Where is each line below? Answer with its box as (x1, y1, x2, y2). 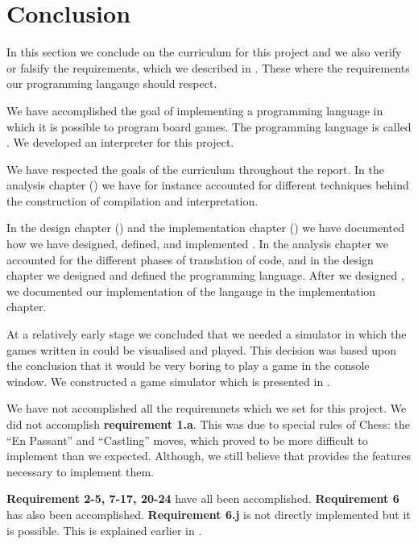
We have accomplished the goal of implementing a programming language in (6, 102, 383, 118)
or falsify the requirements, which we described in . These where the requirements (6, 59, 410, 76)
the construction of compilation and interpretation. (6, 192, 259, 209)
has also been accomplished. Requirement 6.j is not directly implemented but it (6, 505, 411, 522)
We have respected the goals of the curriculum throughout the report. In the (6, 160, 385, 177)
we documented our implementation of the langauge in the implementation (6, 282, 376, 299)
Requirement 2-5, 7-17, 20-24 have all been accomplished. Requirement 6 (6, 490, 399, 507)
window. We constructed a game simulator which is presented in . (6, 372, 330, 389)
